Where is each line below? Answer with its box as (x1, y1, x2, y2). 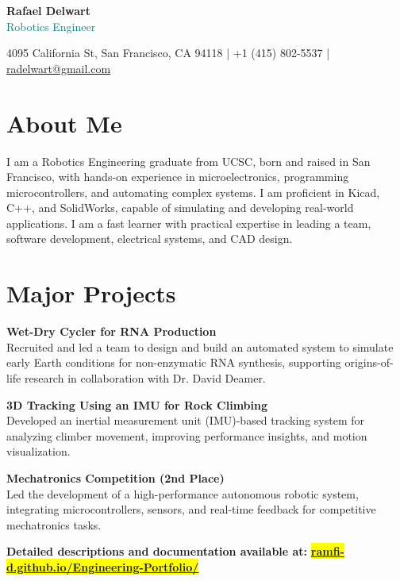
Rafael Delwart (6, 2, 90, 18)
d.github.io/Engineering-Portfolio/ (6, 558, 199, 575)
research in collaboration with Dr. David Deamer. (24, 369, 266, 386)
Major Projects (6, 277, 176, 310)
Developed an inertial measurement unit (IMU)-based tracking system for (6, 412, 364, 429)
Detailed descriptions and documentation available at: (6, 543, 308, 560)
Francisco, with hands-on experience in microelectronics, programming (6, 168, 349, 185)
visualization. (6, 443, 71, 460)
